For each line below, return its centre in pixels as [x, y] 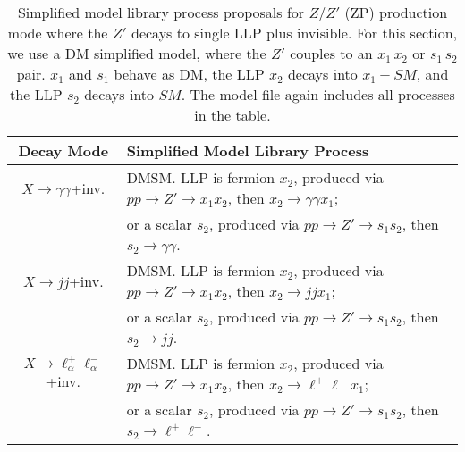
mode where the [58, 33]
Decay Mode [63, 151]
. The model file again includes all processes [318, 94]
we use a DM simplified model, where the [137, 53]
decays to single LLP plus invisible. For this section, [295, 33]
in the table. [232, 115]
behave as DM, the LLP [189, 74]
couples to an [331, 53]
